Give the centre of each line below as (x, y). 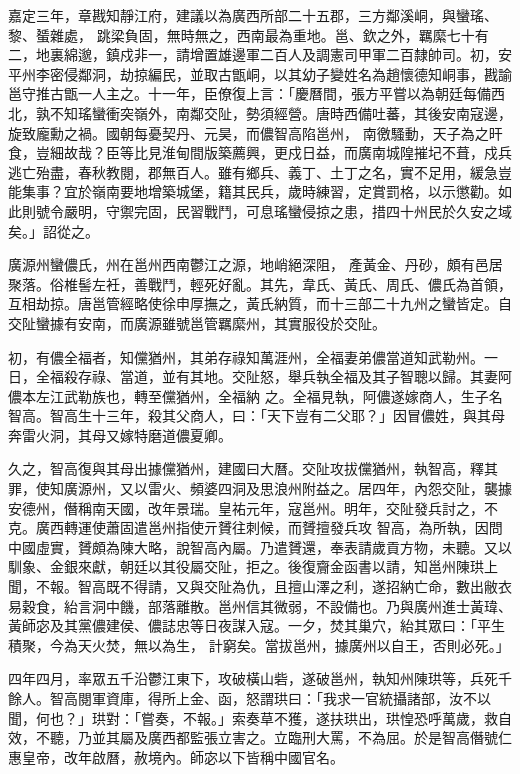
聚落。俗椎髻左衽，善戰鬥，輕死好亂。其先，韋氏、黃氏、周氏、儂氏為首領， (260, 283)
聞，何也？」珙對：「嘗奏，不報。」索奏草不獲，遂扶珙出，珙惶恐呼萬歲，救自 (260, 717)
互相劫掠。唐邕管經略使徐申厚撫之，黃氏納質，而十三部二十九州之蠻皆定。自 (260, 303)
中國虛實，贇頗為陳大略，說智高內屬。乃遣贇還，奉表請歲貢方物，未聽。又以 (260, 546)
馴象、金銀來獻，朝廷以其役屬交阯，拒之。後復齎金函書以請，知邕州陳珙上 (253, 566)
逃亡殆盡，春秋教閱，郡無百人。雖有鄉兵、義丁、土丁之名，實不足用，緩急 (253, 171)
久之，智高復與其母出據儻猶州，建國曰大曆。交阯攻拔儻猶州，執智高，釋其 (253, 468)
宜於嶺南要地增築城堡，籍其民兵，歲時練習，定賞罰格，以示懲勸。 (280, 191)
